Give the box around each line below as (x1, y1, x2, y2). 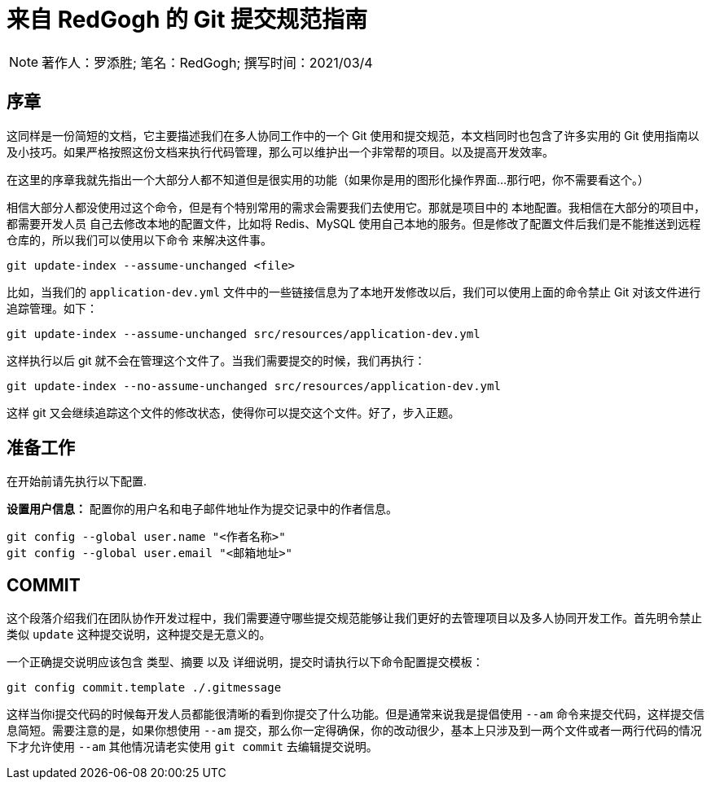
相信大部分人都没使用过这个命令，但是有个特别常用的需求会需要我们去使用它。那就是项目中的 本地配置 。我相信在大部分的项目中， (7, 200, 705, 214)
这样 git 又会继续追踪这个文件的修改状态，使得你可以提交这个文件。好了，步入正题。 (7, 405, 460, 419)
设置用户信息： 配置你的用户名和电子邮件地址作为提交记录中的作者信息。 (7, 502, 397, 516)
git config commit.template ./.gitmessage (7, 681, 282, 695)
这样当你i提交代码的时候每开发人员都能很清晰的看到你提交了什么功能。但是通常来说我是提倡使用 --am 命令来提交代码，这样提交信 (7, 707, 704, 722)
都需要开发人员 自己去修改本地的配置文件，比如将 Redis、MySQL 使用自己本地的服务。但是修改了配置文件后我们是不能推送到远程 (7, 216, 701, 231)
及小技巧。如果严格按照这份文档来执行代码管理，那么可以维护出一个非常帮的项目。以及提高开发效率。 (7, 144, 554, 159)
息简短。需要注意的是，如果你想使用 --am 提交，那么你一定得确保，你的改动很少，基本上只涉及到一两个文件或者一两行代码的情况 (7, 723, 702, 738)
